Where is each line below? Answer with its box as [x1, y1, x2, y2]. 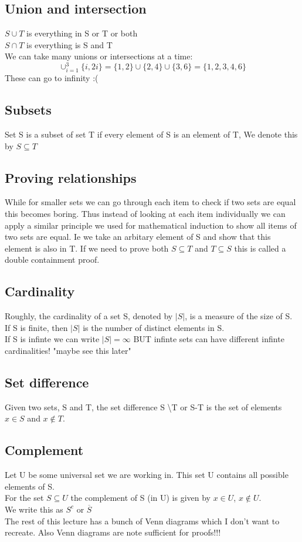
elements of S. [5, 480, 55, 492]
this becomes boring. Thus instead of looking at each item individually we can [5, 208, 286, 219]
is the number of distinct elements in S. [83, 321, 225, 333]
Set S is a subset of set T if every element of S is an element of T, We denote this [5, 128, 298, 140]
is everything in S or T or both [26, 27, 138, 39]
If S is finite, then [5, 321, 68, 333]
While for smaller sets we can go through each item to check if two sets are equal [5, 196, 296, 208]
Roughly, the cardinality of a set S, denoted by [5, 310, 173, 322]
